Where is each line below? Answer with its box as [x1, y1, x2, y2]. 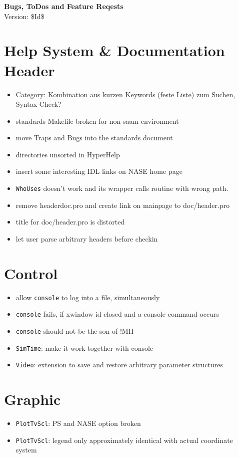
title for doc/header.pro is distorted [15, 216, 125, 227]
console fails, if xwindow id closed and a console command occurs [15, 309, 219, 319]
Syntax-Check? [15, 99, 61, 109]
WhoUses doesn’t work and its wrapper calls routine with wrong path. [15, 183, 228, 193]
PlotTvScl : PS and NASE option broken [15, 418, 141, 428]
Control [4, 263, 58, 283]
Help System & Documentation [4, 40, 225, 61]
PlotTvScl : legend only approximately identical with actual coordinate [15, 434, 233, 445]
